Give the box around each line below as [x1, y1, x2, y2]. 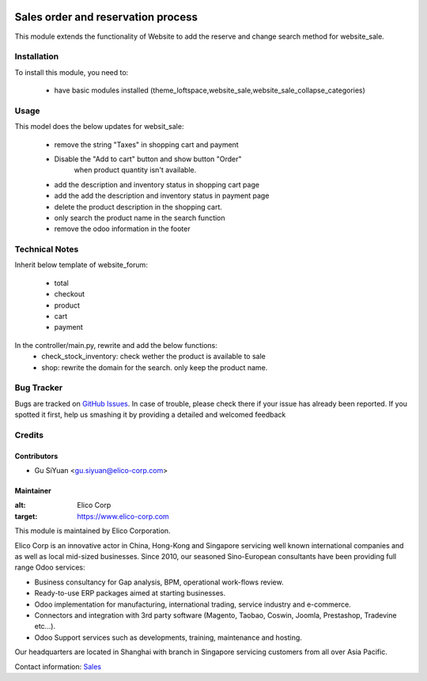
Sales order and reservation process [14, 10, 198, 24]
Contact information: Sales [14, 661, 102, 672]
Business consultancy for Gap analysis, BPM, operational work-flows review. [34, 577, 284, 587]
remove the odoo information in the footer [54, 224, 191, 233]
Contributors [14, 451, 59, 460]
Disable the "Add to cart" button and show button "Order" [54, 154, 242, 164]
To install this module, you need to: [14, 67, 129, 77]
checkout [54, 289, 85, 299]
